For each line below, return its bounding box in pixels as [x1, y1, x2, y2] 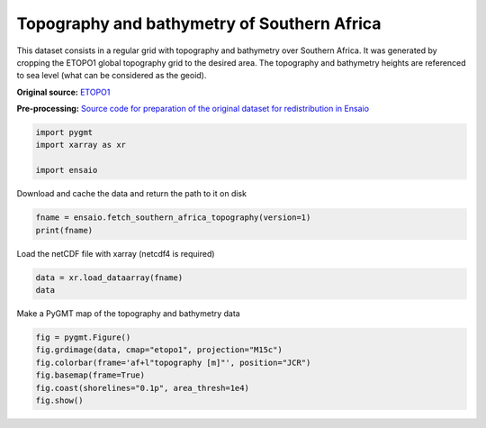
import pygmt [35, 127, 94, 138]
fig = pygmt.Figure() [35, 332, 131, 342]
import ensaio [35, 165, 98, 176]
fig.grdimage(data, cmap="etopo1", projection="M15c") [35, 345, 283, 355]
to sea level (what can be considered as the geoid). [16, 70, 207, 81]
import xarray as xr [35, 140, 126, 150]
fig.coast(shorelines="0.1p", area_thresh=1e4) [35, 383, 249, 393]
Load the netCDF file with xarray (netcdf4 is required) [16, 248, 215, 259]
